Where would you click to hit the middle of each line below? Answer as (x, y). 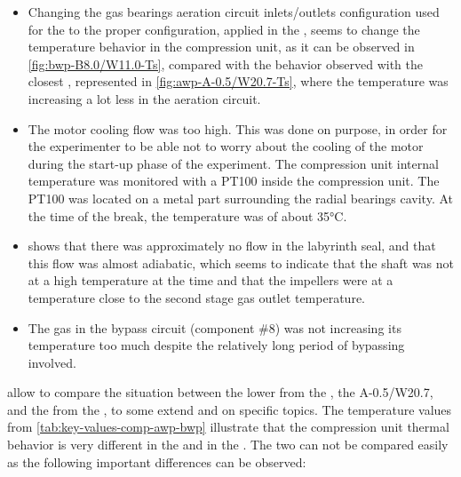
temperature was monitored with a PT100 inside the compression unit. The (234, 181)
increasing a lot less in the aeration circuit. (144, 98)
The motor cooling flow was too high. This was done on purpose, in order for (238, 128)
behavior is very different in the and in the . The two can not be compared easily (228, 445)
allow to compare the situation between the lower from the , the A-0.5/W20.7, (220, 392)
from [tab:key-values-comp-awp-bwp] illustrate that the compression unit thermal (228, 427)
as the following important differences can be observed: (157, 461)
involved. (52, 362)
